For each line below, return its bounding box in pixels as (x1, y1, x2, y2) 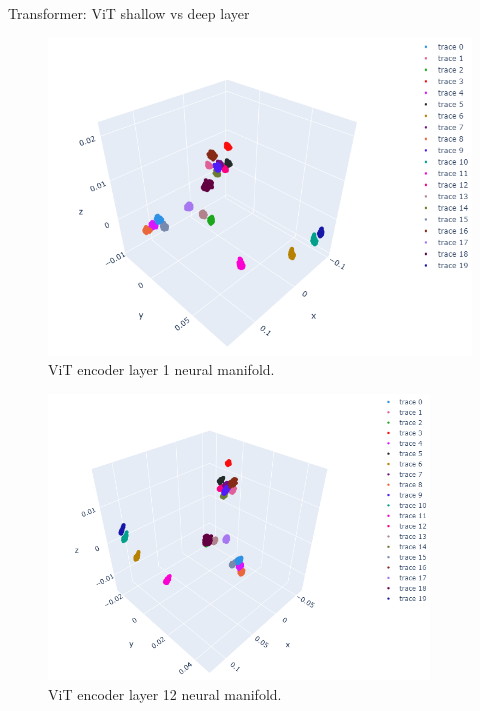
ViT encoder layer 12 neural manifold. (48, 683, 282, 704)
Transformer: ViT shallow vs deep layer (8, 3, 250, 23)
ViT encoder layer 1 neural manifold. (48, 359, 275, 380)
